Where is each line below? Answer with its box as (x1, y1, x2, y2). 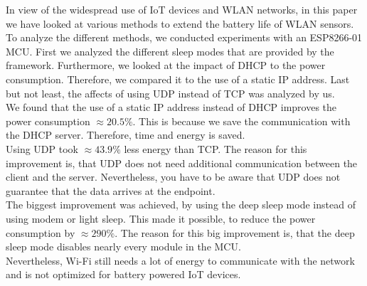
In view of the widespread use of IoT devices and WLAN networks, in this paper (6, 2, 358, 16)
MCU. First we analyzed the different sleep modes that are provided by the (6, 43, 334, 58)
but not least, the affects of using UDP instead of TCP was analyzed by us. (6, 85, 335, 100)
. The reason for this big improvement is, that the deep (115, 225, 355, 240)
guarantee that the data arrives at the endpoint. (6, 183, 216, 198)
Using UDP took (6, 141, 78, 156)
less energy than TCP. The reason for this (124, 141, 307, 156)
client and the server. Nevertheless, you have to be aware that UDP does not (6, 169, 341, 184)
